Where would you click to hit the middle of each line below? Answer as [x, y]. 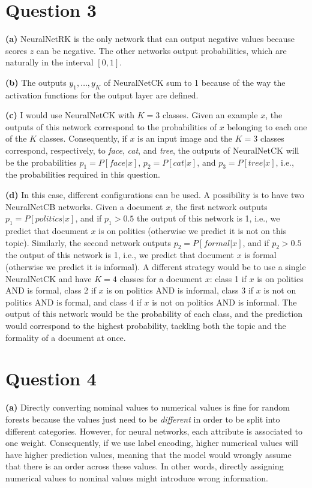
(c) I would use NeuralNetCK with [70, 115]
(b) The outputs [36, 82]
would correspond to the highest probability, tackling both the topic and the [146, 325]
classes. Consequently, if [83, 138]
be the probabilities [41, 162]
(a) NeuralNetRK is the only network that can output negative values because [150, 39]
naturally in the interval [49, 62]
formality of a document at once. [66, 337]
